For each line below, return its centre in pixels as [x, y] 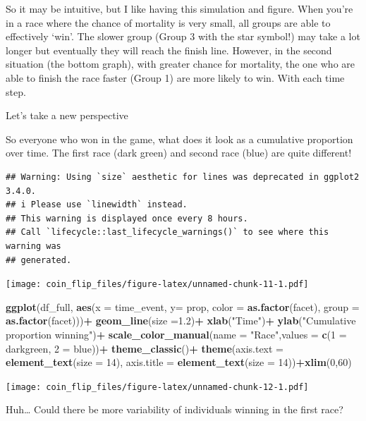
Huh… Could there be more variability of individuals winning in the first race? [175, 409]
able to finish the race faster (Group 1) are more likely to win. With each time [175, 77]
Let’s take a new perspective [67, 115]
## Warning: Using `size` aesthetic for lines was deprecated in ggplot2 [183, 177]
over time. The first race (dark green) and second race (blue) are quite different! [179, 153]
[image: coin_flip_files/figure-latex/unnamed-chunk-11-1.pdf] [157, 285]
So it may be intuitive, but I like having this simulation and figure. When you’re [179, 8]
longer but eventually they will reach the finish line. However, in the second [169, 50]
